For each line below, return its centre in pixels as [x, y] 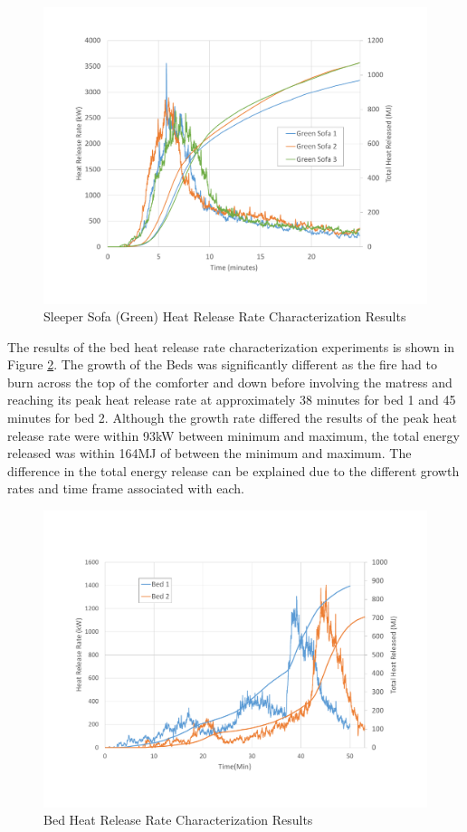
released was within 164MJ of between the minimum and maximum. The [210, 453]
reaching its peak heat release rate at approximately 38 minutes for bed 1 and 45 [232, 400]
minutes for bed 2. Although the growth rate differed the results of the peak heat [233, 418]
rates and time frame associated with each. [126, 488]
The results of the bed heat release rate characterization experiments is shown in [231, 346]
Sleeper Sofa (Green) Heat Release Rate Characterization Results [225, 316]
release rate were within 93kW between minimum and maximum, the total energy [233, 435]
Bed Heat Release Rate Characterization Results [178, 820]
